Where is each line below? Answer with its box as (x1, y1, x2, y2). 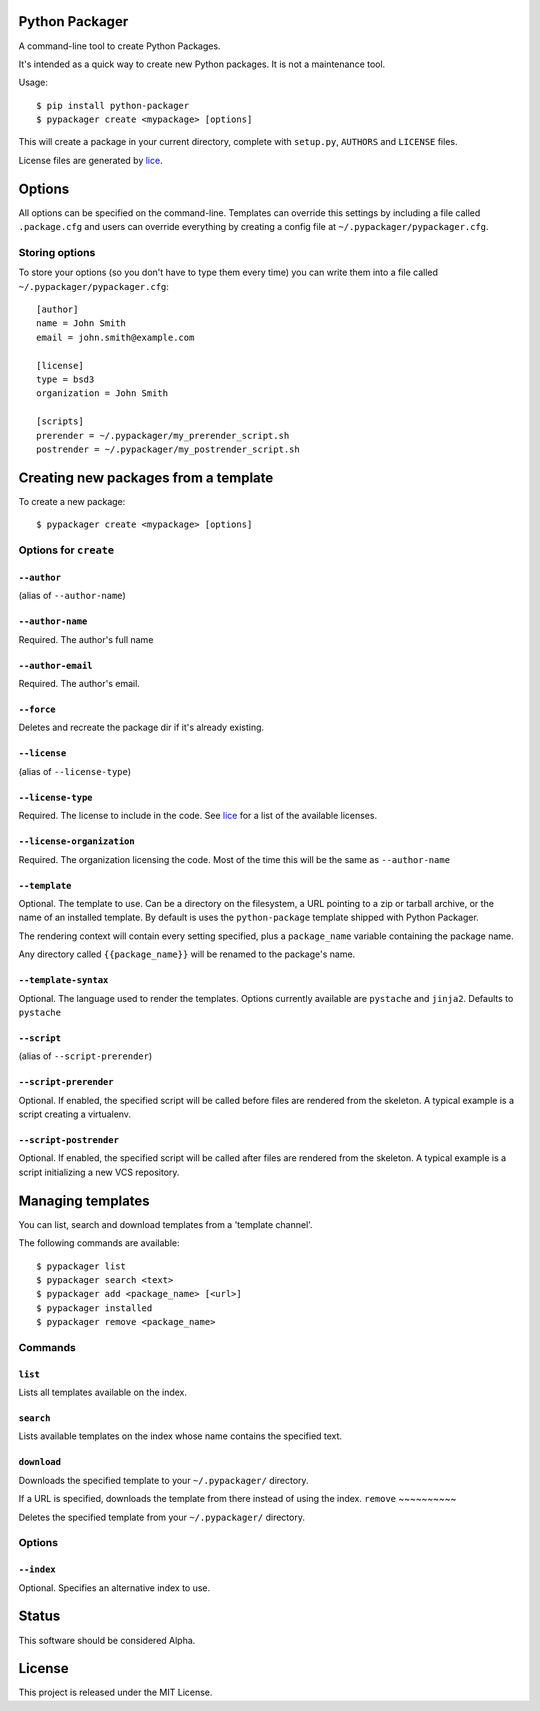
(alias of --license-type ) (18, 765, 132, 777)
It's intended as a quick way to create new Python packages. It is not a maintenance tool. (18, 58, 386, 70)
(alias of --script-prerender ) (18, 1050, 153, 1062)
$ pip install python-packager (36, 100, 190, 111)
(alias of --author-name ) (18, 590, 127, 602)
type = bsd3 (36, 374, 95, 385)
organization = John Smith (36, 388, 169, 399)
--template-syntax (18, 975, 109, 986)
